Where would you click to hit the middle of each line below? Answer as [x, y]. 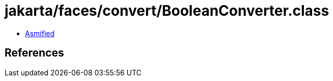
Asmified [40, 33]
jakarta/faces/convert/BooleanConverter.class [167, 11]
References [34, 53]
